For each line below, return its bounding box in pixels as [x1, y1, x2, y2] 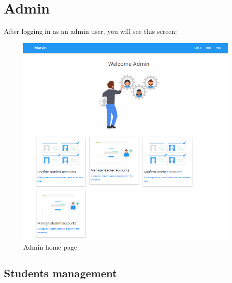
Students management [4, 266, 117, 281]
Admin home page [23, 242, 77, 252]
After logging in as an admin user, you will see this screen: [4, 26, 177, 36]
